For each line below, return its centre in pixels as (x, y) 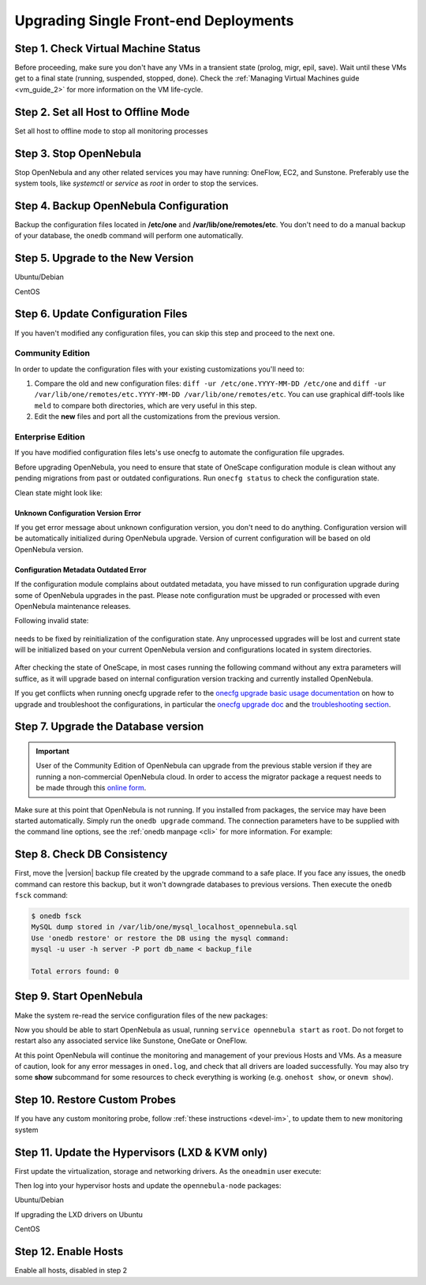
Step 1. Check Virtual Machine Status (108, 49)
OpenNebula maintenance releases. (73, 606)
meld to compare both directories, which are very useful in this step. (146, 405)
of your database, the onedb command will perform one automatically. (129, 236)
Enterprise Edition (50, 437)
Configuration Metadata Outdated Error (81, 570)
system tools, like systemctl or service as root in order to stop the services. (136, 183)
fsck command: (41, 895)
